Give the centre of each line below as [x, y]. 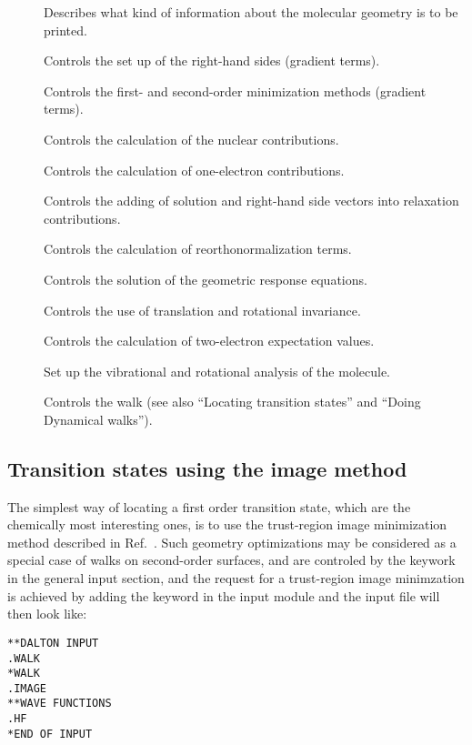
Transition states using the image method [207, 468]
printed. [65, 30]
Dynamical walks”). [98, 419]
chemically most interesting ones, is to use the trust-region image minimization [227, 524]
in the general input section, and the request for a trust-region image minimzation [236, 578]
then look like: [47, 614]
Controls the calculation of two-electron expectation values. [209, 341]
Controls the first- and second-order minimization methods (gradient [235, 91]
